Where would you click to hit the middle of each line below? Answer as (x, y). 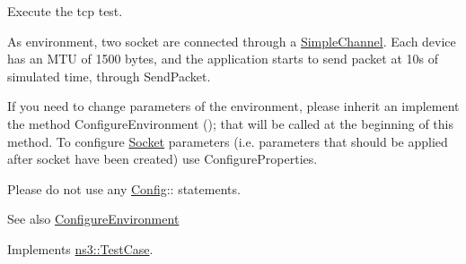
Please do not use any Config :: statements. (124, 188)
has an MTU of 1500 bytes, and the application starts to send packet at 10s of (223, 59)
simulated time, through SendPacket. (109, 76)
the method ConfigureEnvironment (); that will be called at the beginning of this (231, 123)
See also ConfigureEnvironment (93, 219)
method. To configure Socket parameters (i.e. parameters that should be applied (228, 141)
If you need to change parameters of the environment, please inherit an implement (233, 106)
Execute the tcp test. (65, 11)
